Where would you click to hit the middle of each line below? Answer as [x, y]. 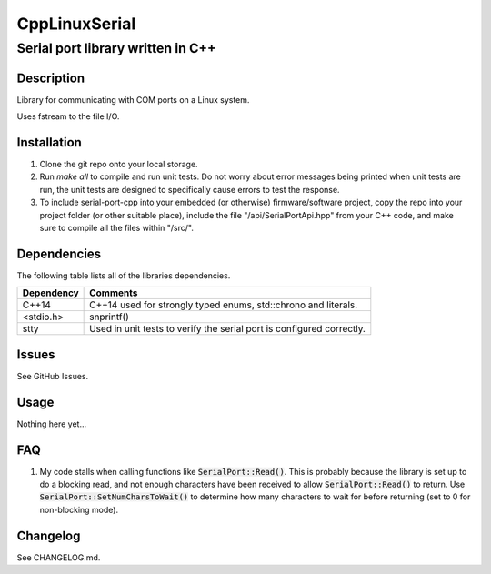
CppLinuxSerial [76, 24]
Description [51, 78]
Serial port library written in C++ [116, 48]
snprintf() [109, 317]
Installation [49, 142]
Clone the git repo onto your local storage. [119, 165]
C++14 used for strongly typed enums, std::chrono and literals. [224, 305]
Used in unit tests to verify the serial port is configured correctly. [227, 329]
